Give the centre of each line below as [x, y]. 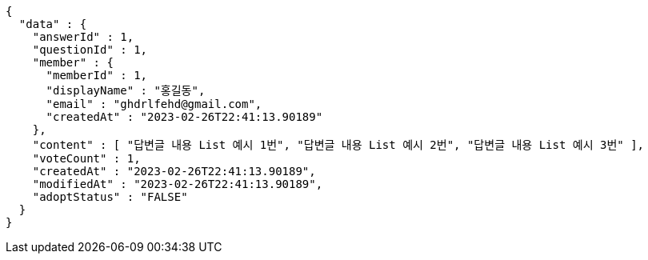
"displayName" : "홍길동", [126, 90]
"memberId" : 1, [97, 75]
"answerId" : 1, [83, 37]
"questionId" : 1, [90, 50]
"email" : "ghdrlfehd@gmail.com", [154, 104]
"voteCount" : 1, [86, 158]
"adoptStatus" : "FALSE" [110, 197]
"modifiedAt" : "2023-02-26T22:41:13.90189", [178, 184]
